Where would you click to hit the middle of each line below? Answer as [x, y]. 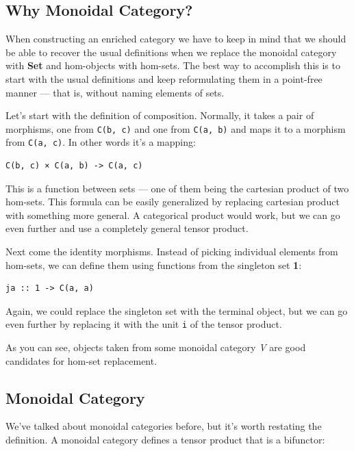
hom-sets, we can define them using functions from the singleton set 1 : [154, 265]
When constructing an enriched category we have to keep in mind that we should [176, 39]
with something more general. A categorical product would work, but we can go [173, 215]
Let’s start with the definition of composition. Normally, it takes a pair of [160, 115]
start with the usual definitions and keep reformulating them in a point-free [164, 78]
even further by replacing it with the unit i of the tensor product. [144, 324]
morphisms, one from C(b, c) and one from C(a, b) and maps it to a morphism [176, 128]
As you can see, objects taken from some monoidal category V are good [156, 347]
